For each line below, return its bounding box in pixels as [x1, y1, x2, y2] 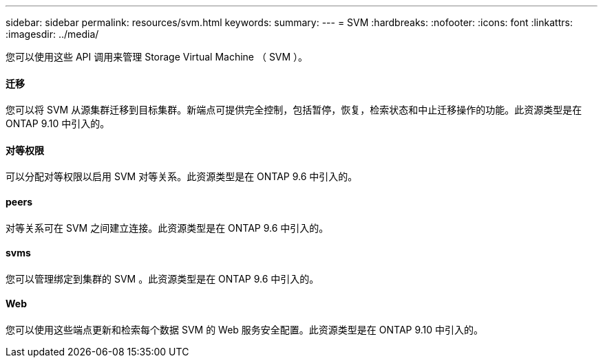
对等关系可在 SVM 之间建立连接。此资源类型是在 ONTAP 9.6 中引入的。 [6, 221, 329, 234]
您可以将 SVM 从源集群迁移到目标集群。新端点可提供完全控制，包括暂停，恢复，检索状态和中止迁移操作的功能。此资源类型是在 [6, 104, 582, 116]
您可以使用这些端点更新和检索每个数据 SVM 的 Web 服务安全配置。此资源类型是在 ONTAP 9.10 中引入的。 [6, 324, 484, 336]
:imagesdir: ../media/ [6, 28, 99, 40]
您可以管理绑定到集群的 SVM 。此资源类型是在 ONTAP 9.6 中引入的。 [6, 272, 319, 285]
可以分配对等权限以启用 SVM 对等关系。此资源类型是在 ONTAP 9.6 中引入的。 [6, 170, 358, 183]
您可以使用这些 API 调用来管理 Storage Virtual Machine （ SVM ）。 [6, 51, 308, 63]
